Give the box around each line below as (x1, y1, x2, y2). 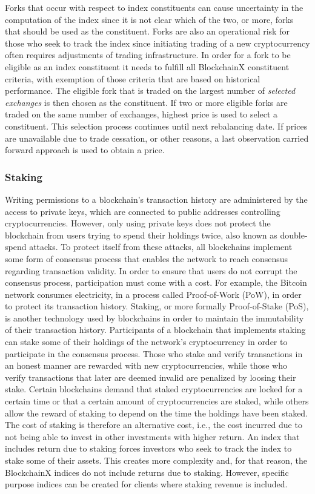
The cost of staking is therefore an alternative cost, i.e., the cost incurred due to (5, 418, 302, 431)
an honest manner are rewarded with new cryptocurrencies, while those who (5, 359, 287, 372)
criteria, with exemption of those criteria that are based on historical (5, 72, 260, 85)
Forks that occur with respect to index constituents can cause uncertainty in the (5, 1, 303, 13)
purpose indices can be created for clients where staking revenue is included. (5, 478, 288, 490)
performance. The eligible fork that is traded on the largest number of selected (5, 84, 296, 97)
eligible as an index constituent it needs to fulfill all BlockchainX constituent (5, 60, 290, 73)
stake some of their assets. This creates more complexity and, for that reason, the (5, 454, 307, 466)
